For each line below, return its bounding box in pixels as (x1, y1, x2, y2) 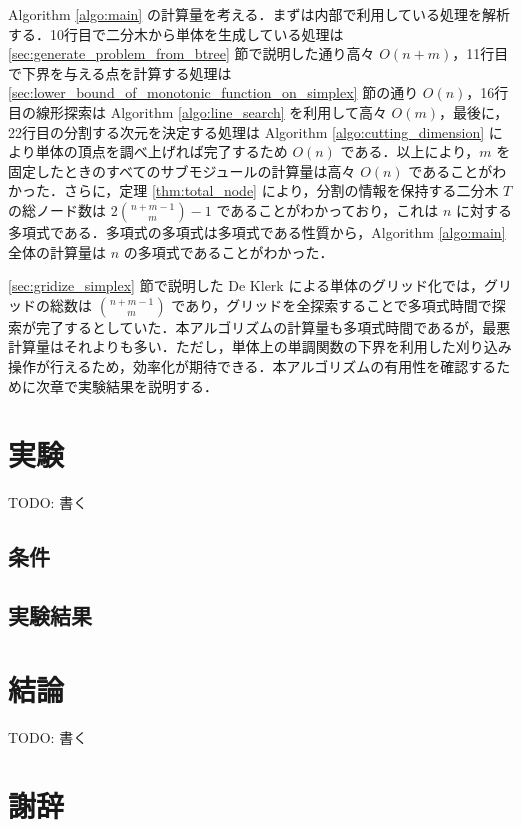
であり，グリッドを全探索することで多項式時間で (171, 294, 492, 315)
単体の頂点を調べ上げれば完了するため (35, 141, 288, 162)
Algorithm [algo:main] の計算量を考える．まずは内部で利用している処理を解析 (8, 4, 511, 24)
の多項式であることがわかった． (123, 241, 334, 262)
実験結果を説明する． (77, 375, 218, 396)
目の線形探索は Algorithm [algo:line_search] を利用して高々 (8, 101, 387, 122)
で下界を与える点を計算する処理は (8, 62, 232, 83)
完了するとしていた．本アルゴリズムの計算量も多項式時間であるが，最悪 (35, 316, 511, 337)
